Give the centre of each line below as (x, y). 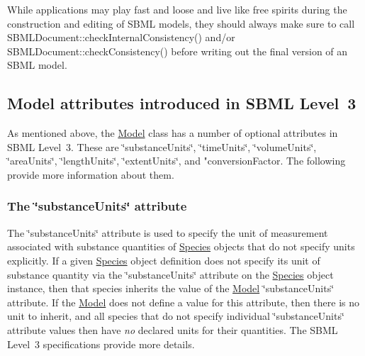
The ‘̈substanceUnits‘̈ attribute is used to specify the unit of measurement (168, 232)
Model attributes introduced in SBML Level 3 (182, 103)
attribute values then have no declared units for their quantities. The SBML (173, 329)
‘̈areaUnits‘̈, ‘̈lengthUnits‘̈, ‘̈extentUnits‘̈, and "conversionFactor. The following (176, 161)
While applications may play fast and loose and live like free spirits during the (177, 9)
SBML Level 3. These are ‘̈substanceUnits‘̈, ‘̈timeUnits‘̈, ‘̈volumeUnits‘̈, (162, 146)
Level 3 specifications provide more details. (101, 344)
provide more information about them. (91, 174)
